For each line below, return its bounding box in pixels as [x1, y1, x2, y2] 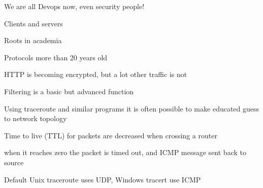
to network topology [4, 113, 67, 124]
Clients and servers [4, 18, 63, 28]
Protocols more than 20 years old [4, 52, 108, 62]
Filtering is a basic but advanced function [4, 86, 134, 96]
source [4, 157, 24, 167]
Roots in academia [4, 35, 62, 46]
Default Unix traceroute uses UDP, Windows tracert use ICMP [4, 174, 201, 184]
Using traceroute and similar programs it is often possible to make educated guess [4, 103, 259, 114]
